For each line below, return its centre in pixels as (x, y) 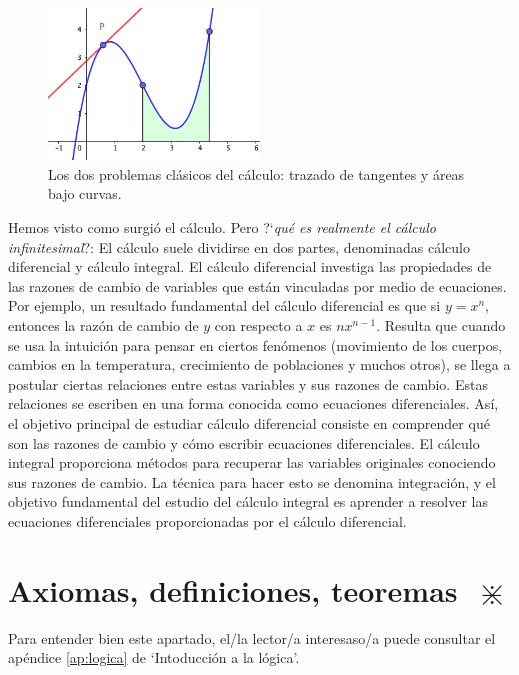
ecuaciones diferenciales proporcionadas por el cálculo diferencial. (207, 520)
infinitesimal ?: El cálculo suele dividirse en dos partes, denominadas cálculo (239, 246)
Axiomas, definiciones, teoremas (233, 589)
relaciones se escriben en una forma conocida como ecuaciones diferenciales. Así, (253, 403)
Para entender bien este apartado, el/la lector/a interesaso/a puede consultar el (252, 637)
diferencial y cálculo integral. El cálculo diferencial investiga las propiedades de (250, 266)
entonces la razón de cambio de (103, 324)
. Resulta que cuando (441, 324)
